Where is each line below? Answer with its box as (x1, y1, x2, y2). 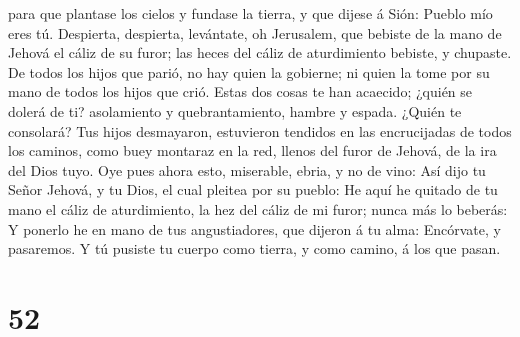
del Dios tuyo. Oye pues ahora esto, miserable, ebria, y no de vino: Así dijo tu (8, 159, 486, 180)
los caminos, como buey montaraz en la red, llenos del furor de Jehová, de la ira (8, 140, 497, 161)
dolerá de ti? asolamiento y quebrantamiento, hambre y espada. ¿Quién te (8, 100, 462, 121)
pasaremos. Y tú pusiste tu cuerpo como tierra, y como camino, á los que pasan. (8, 238, 501, 259)
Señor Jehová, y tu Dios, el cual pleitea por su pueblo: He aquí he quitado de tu (8, 179, 498, 200)
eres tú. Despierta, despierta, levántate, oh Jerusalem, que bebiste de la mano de (8, 22, 502, 43)
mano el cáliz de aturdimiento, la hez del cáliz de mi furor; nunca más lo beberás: (8, 198, 508, 219)
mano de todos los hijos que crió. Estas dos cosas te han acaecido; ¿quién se (8, 81, 473, 102)
